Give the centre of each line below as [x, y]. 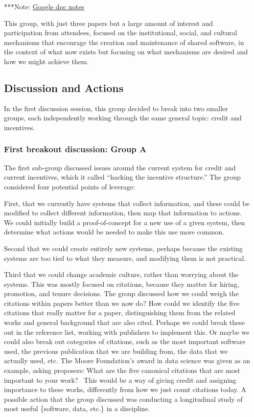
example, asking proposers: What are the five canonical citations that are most [122, 370]
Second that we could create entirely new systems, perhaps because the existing [123, 248]
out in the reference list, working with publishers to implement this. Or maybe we [127, 332]
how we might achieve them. [46, 61]
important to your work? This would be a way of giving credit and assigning [120, 380]
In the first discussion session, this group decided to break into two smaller [116, 108]
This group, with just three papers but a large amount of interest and [109, 23]
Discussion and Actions [64, 87]
